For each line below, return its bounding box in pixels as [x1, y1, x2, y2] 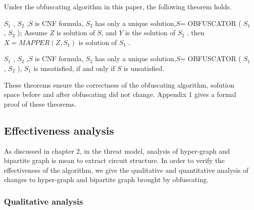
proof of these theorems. [4, 98, 76, 109]
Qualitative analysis [4, 195, 83, 207]
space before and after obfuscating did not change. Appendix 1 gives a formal [4, 89, 236, 99]
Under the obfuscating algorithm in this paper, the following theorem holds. [4, 1, 232, 11]
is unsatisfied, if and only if [33, 63, 115, 73]
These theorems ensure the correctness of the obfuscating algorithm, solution [4, 79, 234, 90]
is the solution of [125, 27, 176, 38]
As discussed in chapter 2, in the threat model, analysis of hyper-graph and [4, 145, 230, 156]
